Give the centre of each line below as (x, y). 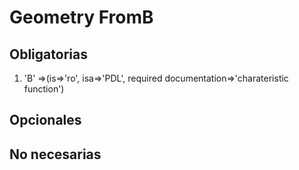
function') (44, 89)
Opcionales (45, 120)
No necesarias (55, 154)
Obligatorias (48, 54)
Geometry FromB (81, 17)
